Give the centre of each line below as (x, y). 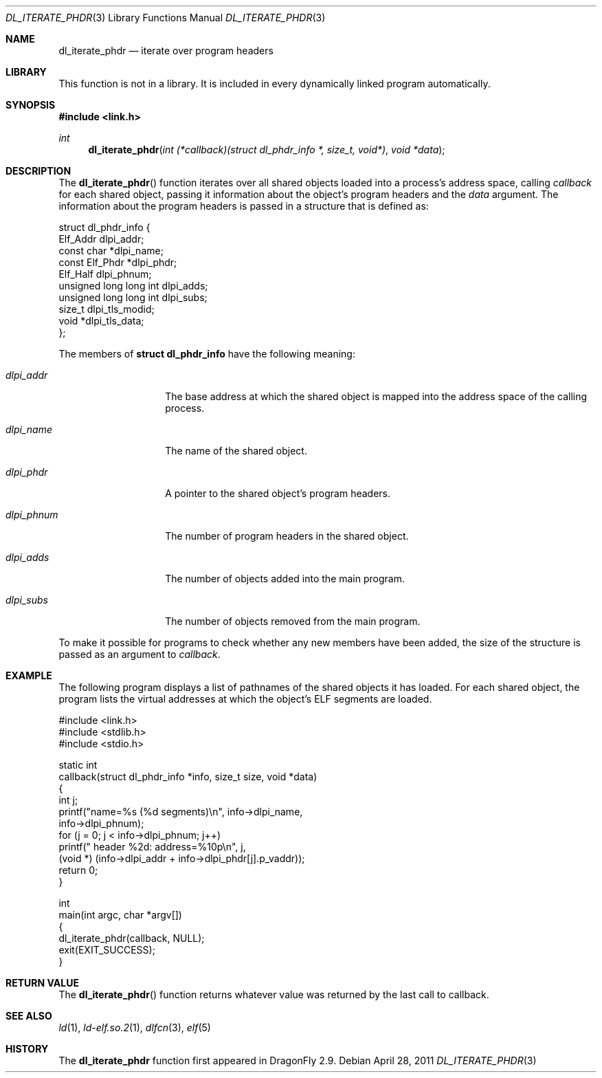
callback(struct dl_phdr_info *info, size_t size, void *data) (188, 777)
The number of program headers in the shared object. (287, 536)
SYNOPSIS (31, 105)
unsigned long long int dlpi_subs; (133, 297)
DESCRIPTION (38, 171)
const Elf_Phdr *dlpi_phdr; (118, 262)
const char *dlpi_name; (111, 251)
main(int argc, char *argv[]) (120, 915)
